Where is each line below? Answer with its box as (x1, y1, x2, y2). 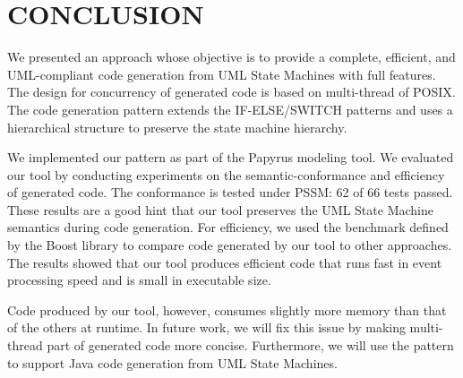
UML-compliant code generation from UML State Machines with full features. (7, 64, 436, 83)
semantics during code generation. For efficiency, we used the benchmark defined (7, 218, 449, 236)
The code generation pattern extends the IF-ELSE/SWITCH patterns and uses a (7, 99, 453, 118)
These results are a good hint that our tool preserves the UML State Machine (7, 200, 433, 219)
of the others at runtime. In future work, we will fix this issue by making (7, 318, 406, 337)
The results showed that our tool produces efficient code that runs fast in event (7, 253, 442, 271)
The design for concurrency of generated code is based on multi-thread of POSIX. (7, 82, 456, 101)
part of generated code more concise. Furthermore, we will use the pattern (47, 336, 454, 355)
